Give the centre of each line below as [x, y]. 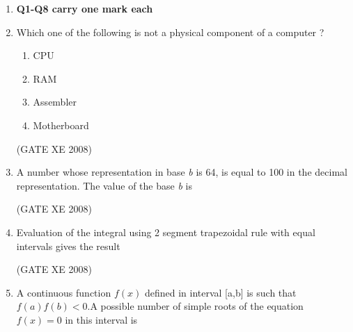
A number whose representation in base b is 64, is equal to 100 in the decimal [182, 172]
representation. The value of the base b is [104, 185]
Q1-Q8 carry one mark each [85, 8]
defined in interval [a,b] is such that [220, 292]
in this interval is [101, 319]
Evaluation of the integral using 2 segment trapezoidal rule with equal [166, 232]
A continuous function [64, 292]
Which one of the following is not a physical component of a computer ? [170, 32]
